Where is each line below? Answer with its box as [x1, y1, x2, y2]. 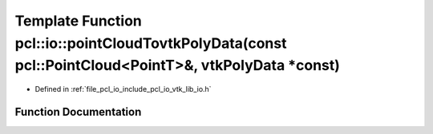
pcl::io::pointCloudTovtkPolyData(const [14, 34, 287, 52]
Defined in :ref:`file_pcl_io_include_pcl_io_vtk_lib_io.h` [34, 85, 212, 94]
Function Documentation [14, 104, 142, 119]
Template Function [14, 12, 142, 30]
